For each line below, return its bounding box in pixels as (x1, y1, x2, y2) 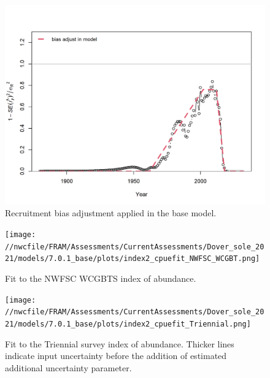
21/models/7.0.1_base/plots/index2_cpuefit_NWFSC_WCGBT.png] (5, 254, 260, 263)
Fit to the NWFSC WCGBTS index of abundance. (5, 272, 196, 285)
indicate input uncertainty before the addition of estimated (5, 349, 227, 362)
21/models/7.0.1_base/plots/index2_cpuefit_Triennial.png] (5, 319, 251, 328)
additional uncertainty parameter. (5, 361, 132, 374)
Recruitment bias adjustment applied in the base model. (5, 206, 217, 219)
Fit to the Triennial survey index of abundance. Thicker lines (5, 337, 234, 350)
